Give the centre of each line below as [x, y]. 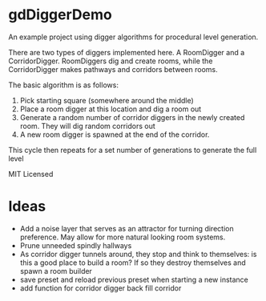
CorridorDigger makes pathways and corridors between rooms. [113, 69]
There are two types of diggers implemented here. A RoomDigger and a [127, 52]
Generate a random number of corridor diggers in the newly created [132, 117]
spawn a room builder [56, 271]
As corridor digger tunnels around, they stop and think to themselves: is [138, 254]
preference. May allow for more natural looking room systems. [123, 237]
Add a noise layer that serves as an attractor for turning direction [127, 228]
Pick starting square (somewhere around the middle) [107, 100]
